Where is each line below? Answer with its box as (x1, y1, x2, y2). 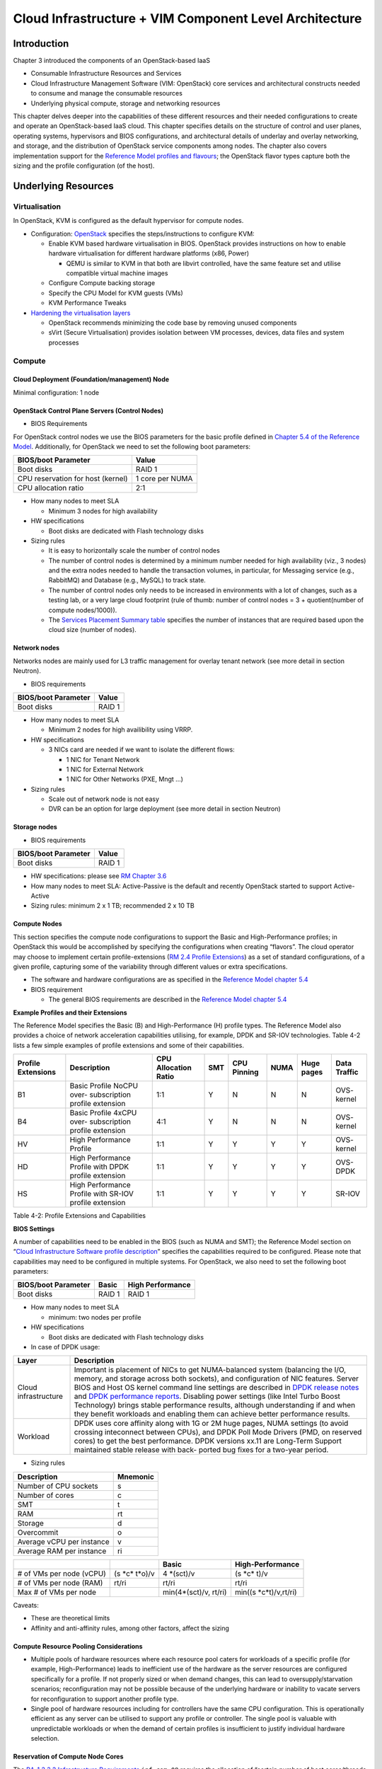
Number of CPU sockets (17, 1481, 98, 1491)
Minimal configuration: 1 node (13, 388, 100, 396)
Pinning (232, 1067, 259, 1077)
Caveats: (13, 1601, 39, 1609)
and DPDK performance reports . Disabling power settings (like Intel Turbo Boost (74, 1391, 341, 1401)
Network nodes (13, 644, 60, 652)
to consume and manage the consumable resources (30, 89, 183, 98)
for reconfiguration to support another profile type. (30, 1695, 179, 1703)
